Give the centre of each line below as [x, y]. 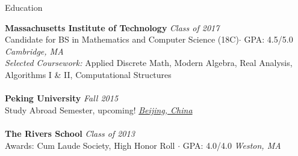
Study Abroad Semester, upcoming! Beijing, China [99, 109]
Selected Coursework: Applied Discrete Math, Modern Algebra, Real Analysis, [149, 63]
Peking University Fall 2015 [62, 98]
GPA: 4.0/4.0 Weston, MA [232, 145]
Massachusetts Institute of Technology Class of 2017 [112, 27]
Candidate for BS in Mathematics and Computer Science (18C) [122, 39]
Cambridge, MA [34, 51]
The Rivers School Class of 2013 [70, 133]
